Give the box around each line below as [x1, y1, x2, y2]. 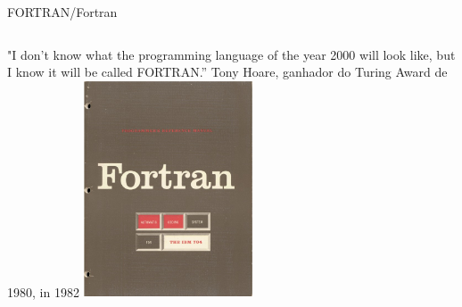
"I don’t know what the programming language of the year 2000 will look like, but [7, 45, 456, 63]
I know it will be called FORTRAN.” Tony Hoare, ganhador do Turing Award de [7, 62, 448, 81]
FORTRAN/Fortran [7, 3, 118, 21]
